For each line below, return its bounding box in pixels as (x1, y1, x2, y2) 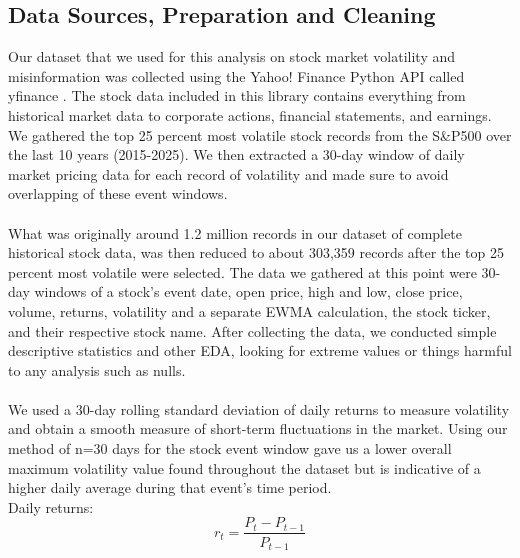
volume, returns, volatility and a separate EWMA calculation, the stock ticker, (8, 300, 491, 321)
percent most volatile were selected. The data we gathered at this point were (8, 261, 477, 282)
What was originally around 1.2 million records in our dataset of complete (8, 222, 462, 243)
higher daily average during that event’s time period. (8, 477, 332, 498)
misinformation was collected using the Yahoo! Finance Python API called (8, 65, 465, 86)
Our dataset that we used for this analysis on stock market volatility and (8, 46, 456, 67)
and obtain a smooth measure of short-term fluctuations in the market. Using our (8, 418, 508, 439)
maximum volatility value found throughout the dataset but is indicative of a (8, 457, 481, 478)
